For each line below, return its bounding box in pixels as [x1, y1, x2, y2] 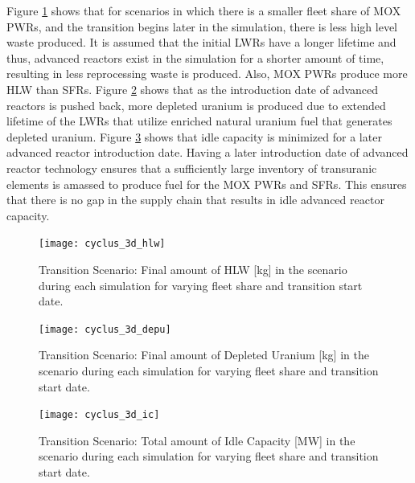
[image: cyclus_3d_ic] [39, 409, 160, 421]
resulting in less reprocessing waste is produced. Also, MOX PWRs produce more [6, 65, 408, 82]
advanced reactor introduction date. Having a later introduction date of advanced [6, 144, 409, 161]
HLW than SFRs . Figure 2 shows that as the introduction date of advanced [6, 80, 379, 97]
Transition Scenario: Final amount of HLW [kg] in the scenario [39, 260, 347, 277]
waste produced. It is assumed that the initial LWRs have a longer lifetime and [6, 34, 397, 51]
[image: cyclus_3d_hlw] [39, 238, 166, 250]
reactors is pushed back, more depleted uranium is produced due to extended [6, 96, 386, 113]
